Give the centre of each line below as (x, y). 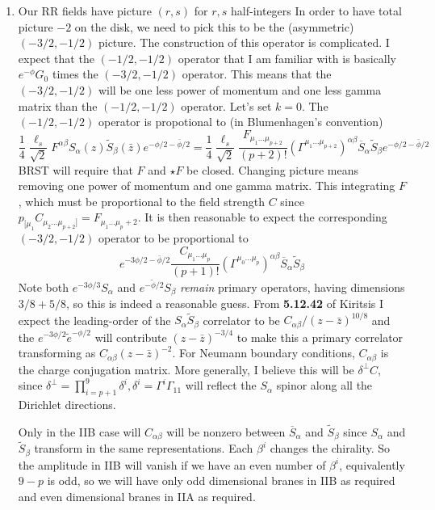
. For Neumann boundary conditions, (264, 353)
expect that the (56, 58)
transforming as (57, 353)
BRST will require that (75, 169)
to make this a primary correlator (320, 337)
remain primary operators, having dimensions (292, 287)
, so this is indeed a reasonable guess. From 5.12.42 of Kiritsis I (225, 303)
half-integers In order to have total (316, 11)
